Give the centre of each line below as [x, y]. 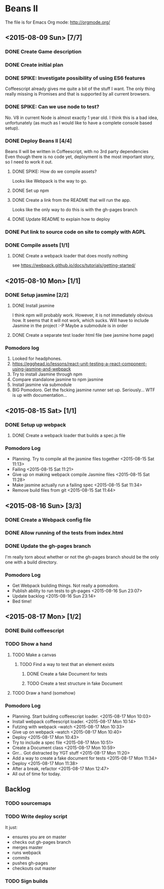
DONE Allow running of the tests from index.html [64, 533]
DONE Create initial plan [34, 65]
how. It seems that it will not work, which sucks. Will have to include [81, 320]
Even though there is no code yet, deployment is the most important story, [80, 157]
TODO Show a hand [29, 644]
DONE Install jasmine [33, 305]
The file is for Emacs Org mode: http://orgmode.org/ [58, 22]
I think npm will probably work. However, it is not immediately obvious [82, 315]
